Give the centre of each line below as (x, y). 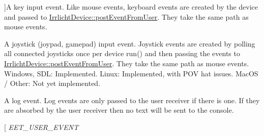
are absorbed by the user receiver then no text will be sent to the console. (119, 110)
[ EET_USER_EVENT (41, 127)
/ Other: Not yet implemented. (52, 83)
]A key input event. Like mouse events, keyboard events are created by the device (131, 7)
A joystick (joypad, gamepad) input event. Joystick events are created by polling (130, 43)
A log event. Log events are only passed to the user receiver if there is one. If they (132, 100)
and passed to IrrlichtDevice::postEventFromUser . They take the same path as (126, 16)
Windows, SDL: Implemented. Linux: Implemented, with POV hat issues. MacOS (131, 73)
